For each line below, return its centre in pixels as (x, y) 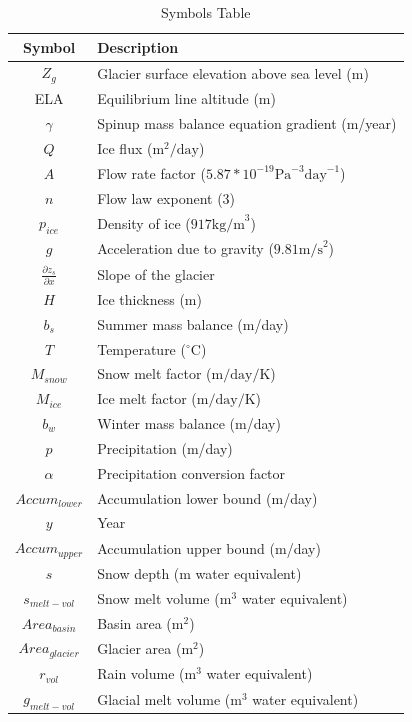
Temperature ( (141, 348)
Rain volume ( (141, 673)
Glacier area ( (139, 647)
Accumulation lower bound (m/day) (207, 497)
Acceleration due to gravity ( (185, 248)
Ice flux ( (125, 147)
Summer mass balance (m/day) (193, 323)
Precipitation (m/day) (165, 447)
